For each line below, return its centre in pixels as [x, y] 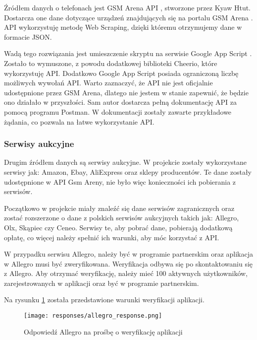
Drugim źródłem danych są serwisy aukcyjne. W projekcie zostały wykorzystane [126, 162]
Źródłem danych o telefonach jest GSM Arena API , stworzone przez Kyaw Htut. [128, 7]
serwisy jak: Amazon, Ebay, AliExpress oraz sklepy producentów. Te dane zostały [128, 171]
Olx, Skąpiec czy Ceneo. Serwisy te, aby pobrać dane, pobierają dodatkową [118, 227]
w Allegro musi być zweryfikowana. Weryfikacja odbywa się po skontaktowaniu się [128, 263]
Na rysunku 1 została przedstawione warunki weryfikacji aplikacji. [104, 300]
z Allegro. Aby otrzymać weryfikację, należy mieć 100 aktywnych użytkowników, [126, 273]
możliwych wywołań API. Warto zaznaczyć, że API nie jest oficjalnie [108, 83]
